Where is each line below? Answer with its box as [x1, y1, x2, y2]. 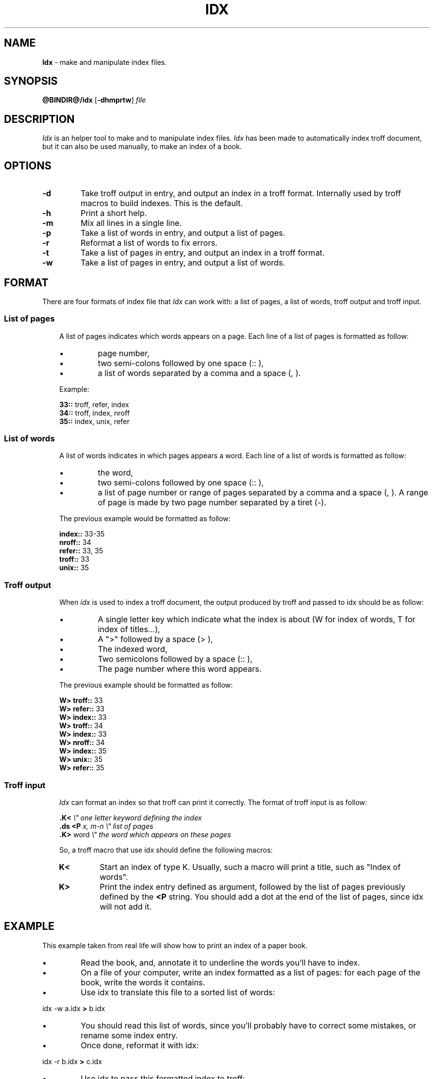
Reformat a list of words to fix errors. [80, 238, 217, 248]
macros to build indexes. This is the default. [80, 198, 243, 209]
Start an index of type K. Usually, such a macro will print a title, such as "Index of [100, 862, 401, 872]
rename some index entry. [81, 1030, 178, 1040]
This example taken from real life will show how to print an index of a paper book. [42, 941, 308, 950]
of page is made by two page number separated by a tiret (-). [98, 497, 326, 508]
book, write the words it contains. [81, 977, 205, 987]
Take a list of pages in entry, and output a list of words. [80, 258, 285, 268]
